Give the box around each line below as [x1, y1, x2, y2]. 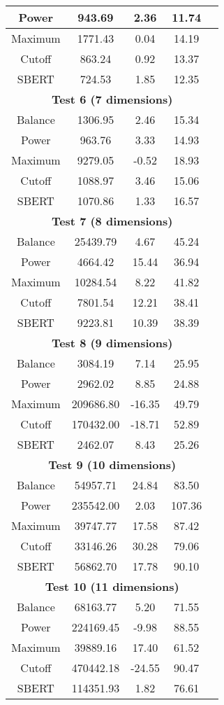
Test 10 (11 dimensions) [45, 578, 179, 594]
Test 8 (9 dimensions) [51, 335, 173, 351]
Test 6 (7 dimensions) [51, 91, 173, 107]
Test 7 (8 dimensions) [51, 213, 173, 229]
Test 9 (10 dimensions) [48, 456, 177, 473]
